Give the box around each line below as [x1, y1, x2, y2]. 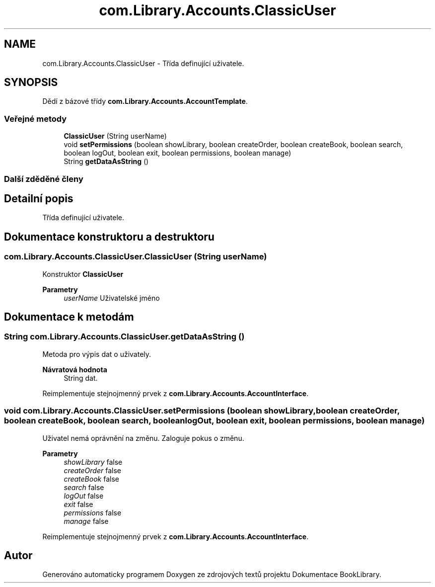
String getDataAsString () [64, 157, 149, 166]
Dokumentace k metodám [4, 311, 134, 324]
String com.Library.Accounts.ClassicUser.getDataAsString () [4, 332, 245, 342]
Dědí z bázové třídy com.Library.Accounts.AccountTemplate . [42, 97, 248, 106]
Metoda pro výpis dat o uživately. [42, 349, 151, 358]
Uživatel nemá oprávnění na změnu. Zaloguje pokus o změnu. [42, 433, 244, 442]
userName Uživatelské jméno [64, 293, 160, 302]
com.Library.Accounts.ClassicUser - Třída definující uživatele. [42, 59, 244, 68]
